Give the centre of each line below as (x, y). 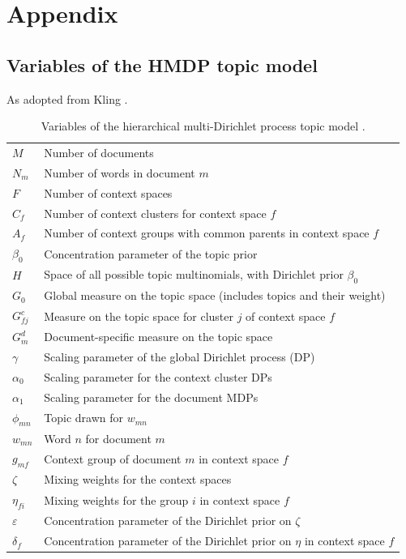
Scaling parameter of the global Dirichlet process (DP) (179, 356)
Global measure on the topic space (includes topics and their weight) (215, 295)
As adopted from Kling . (67, 98)
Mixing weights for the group (116, 499)
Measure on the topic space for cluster (139, 316)
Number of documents (99, 153)
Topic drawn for (84, 418)
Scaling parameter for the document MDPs (151, 397)
